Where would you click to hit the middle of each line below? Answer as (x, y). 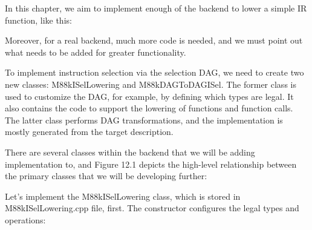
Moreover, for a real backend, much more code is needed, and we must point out (154, 40)
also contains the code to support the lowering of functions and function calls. (149, 108)
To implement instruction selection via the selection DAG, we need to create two (154, 72)
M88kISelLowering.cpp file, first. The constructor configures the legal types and (152, 208)
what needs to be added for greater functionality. (96, 52)
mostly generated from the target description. (89, 132)
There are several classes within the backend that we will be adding (130, 152)
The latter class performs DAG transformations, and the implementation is (144, 120)
